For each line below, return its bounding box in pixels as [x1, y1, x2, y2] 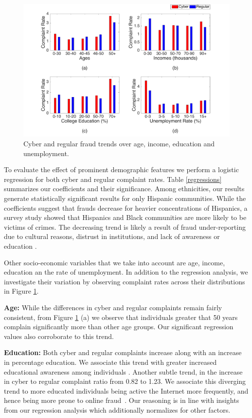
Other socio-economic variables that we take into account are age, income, [4, 257, 225, 267]
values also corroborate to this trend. [4, 331, 114, 341]
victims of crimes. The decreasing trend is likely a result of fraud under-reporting [4, 221, 246, 232]
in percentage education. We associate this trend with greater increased [4, 357, 217, 367]
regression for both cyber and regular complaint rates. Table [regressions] [4, 174, 222, 184]
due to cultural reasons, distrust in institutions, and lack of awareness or [4, 231, 220, 241]
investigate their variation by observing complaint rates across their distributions [4, 276, 245, 286]
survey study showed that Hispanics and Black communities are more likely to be [4, 212, 247, 222]
